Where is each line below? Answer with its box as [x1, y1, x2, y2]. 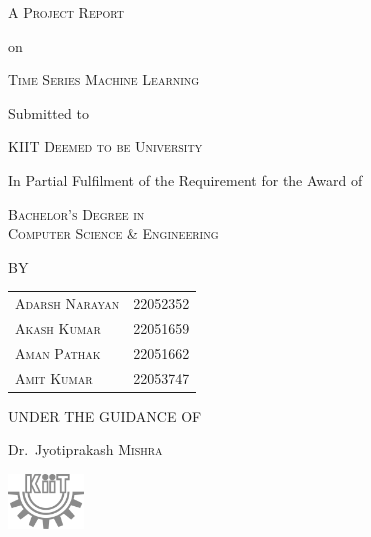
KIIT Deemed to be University [8, 136, 203, 157]
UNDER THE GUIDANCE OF [8, 405, 202, 426]
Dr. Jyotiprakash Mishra [8, 439, 163, 460]
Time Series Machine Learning [8, 69, 200, 90]
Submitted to [8, 102, 89, 123]
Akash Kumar [15, 317, 101, 338]
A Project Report [8, 2, 125, 22]
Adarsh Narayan [15, 293, 120, 314]
